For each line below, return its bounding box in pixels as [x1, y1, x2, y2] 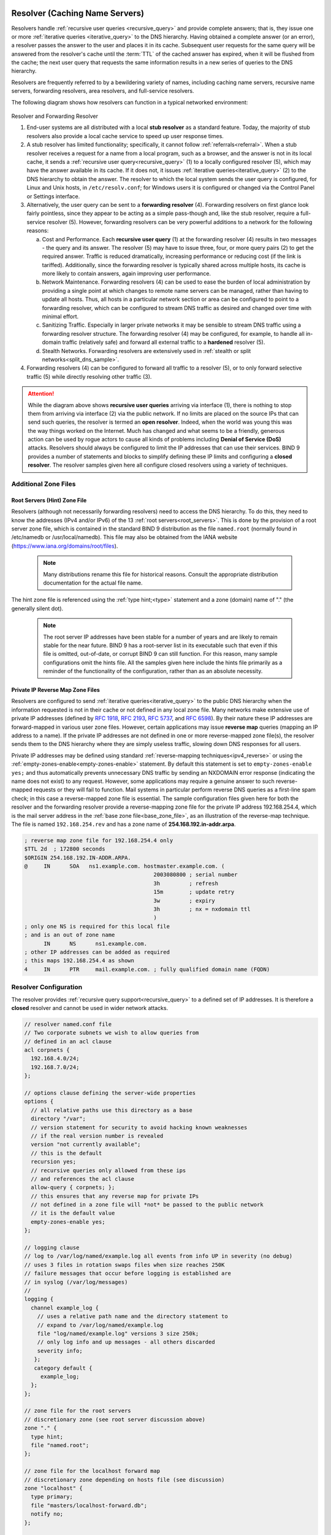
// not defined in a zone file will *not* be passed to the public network [31, 1201, 264, 1208]
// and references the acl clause [31, 1175, 135, 1182]
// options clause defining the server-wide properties [24, 1090, 196, 1097]
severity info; [37, 1347, 83, 1354]
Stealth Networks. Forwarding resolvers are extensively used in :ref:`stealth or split [42, 347, 251, 354]
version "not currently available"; [31, 1141, 141, 1148]
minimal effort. [42, 313, 79, 321]
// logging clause [24, 1244, 80, 1251]
